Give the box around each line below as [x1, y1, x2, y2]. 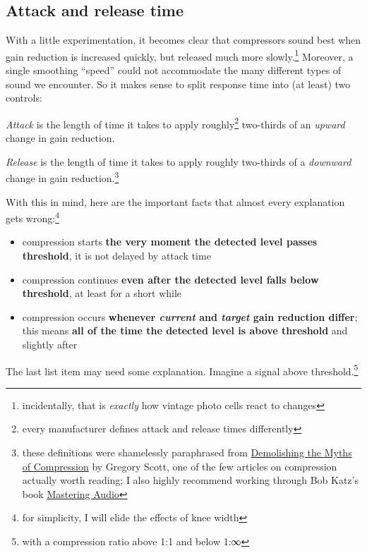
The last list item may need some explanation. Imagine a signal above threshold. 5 [6, 361, 359, 378]
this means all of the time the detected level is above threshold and [22, 323, 348, 338]
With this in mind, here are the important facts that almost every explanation [6, 194, 345, 209]
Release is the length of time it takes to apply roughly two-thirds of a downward [6, 154, 351, 169]
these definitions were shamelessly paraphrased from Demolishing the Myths [22, 444, 352, 459]
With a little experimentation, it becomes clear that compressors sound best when [6, 32, 361, 47]
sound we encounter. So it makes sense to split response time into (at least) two [6, 76, 351, 91]
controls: [6, 90, 42, 105]
